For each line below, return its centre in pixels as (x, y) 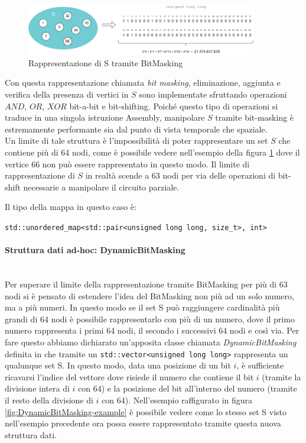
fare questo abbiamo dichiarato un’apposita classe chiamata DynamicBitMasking (151, 342)
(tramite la (281, 376)
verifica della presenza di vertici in (67, 94)
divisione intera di (37, 388)
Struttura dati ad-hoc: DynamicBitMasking (95, 250)
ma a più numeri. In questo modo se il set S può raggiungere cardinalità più (142, 307)
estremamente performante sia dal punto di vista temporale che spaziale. (136, 129)
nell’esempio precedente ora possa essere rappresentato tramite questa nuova (143, 423)
